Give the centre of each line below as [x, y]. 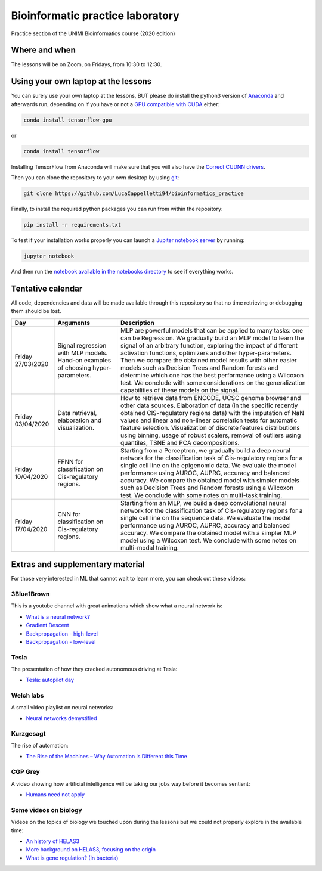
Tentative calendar [47, 288]
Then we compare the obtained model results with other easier [209, 360]
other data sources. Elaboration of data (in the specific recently [209, 405]
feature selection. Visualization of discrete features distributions [210, 427]
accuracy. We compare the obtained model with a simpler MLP [208, 532]
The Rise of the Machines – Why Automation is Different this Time [106, 757]
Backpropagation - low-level [61, 641]
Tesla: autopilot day [50, 680]
